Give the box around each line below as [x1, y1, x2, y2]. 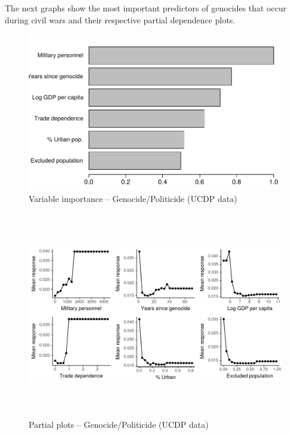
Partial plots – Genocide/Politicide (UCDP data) [29, 418, 209, 431]
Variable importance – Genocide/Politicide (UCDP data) [29, 192, 237, 204]
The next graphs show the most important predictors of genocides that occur [5, 2, 287, 14]
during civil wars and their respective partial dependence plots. [5, 13, 236, 26]
